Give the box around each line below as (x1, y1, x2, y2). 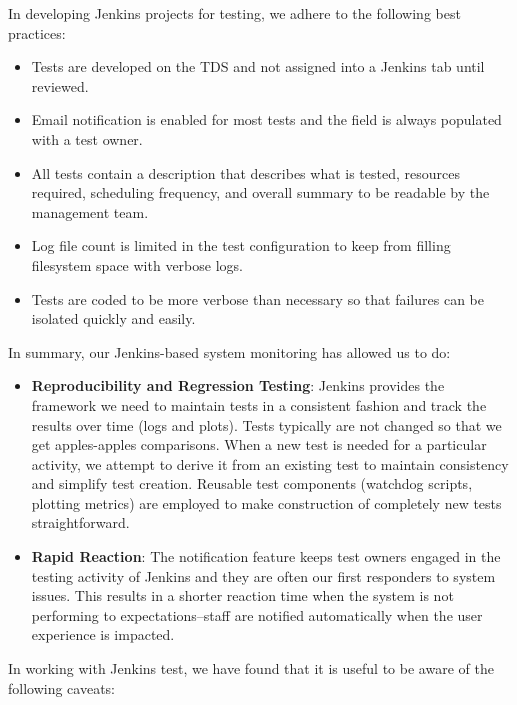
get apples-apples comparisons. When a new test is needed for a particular (31, 434, 487, 455)
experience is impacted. (31, 624, 175, 645)
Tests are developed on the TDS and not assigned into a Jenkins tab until (31, 56, 485, 77)
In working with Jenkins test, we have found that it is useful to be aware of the (8, 658, 494, 679)
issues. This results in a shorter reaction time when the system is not (31, 585, 454, 606)
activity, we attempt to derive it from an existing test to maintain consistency (31, 453, 509, 474)
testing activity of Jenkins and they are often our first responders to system (31, 565, 496, 586)
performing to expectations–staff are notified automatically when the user (31, 604, 483, 625)
